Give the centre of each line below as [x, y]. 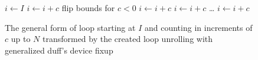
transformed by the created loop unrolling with [128, 39]
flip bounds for [88, 8]
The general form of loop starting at [70, 27]
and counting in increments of [198, 27]
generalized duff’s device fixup [59, 50]
